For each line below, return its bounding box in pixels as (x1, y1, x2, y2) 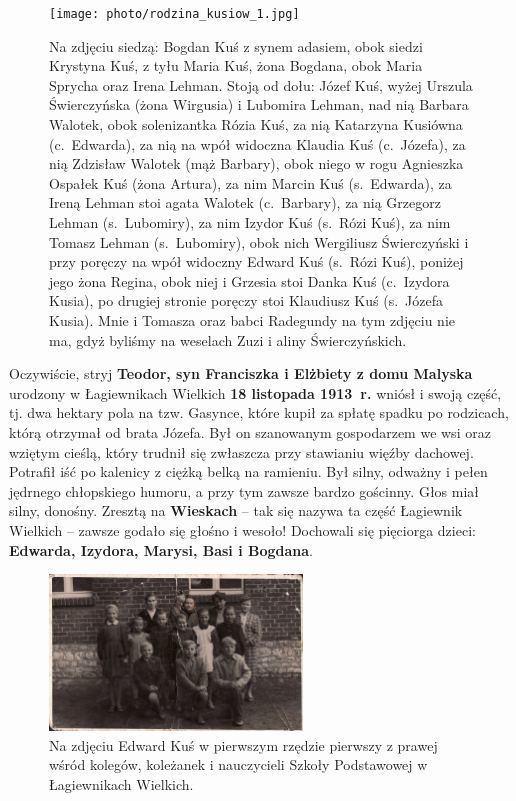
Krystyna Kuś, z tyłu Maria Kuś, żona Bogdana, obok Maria (49, 55, 423, 76)
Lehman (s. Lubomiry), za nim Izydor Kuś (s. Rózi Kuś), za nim (49, 212, 451, 232)
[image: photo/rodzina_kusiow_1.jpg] (49, 7, 300, 21)
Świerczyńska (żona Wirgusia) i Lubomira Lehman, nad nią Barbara (49, 94, 469, 115)
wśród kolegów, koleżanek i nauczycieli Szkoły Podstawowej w (49, 754, 428, 775)
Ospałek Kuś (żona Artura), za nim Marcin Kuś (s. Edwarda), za (49, 172, 452, 193)
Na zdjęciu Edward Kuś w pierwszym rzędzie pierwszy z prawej (49, 734, 438, 755)
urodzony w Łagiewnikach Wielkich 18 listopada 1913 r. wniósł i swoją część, (9, 382, 502, 403)
